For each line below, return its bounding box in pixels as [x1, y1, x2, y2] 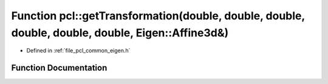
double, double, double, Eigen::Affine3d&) [11, 26, 229, 39]
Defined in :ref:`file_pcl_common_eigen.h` [26, 47, 131, 54]
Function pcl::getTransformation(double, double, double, [11, 9, 305, 22]
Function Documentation [11, 63, 108, 73]
